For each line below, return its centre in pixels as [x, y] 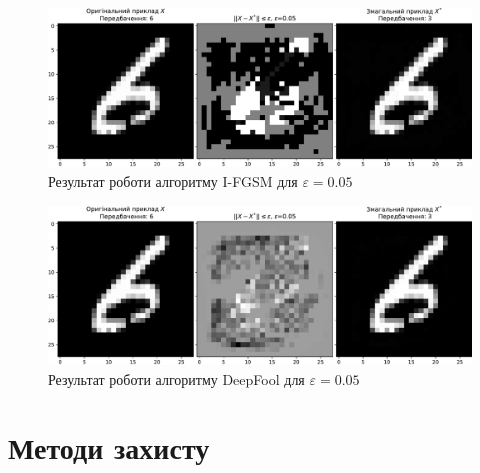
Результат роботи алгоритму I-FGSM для [173, 181]
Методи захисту [109, 447]
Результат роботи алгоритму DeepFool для [176, 378]
